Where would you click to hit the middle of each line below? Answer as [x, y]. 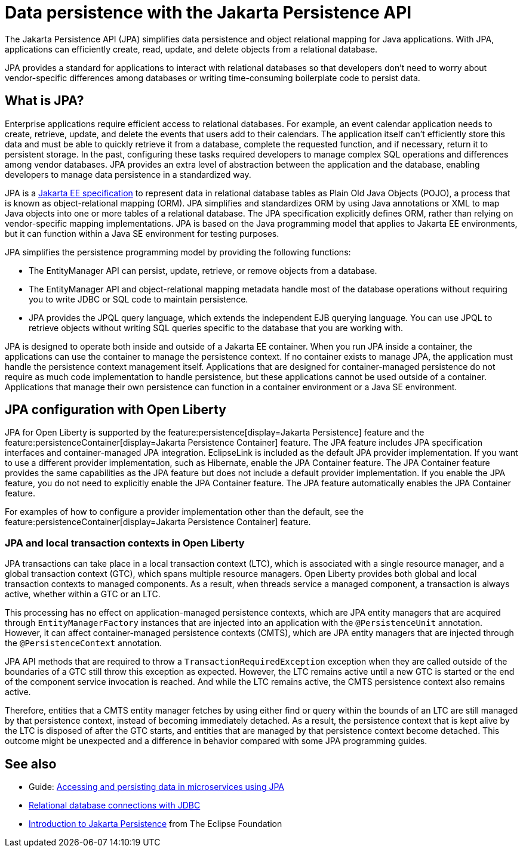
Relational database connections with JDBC [115, 805]
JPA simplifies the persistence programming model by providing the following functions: [178, 252]
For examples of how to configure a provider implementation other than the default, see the [184, 512]
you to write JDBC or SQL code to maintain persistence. [139, 299]
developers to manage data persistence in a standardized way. [128, 174]
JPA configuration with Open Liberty [116, 410]
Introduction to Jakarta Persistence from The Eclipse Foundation [156, 824]
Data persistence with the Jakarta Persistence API [208, 13]
